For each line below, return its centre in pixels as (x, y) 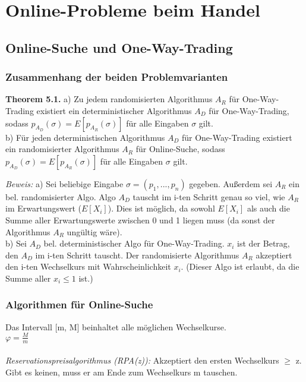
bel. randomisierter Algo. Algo (61, 196)
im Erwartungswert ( (43, 208)
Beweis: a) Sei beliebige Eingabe (64, 183)
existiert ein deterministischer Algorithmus (114, 110)
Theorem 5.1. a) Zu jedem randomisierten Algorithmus (109, 99)
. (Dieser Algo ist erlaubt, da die (240, 266)
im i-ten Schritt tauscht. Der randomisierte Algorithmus (137, 255)
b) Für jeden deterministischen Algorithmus (85, 137)
